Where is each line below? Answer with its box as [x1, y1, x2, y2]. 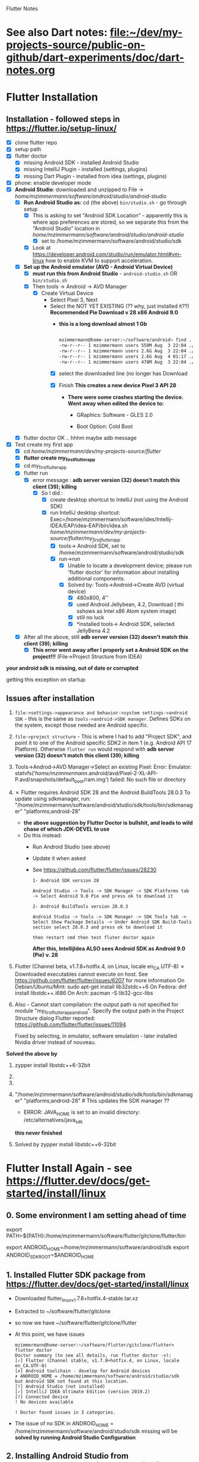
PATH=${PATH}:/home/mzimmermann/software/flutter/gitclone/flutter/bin [6, 1232, 186, 1239]
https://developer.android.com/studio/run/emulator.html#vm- [32, 250, 182, 258]
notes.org [6, 63, 55, 77]
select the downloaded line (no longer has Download [59, 369, 188, 377]
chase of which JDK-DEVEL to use [23, 825, 110, 833]
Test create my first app [14, 441, 73, 448]
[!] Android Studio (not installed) [14, 1384, 105, 1390]
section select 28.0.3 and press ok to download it [32, 924, 163, 930]
